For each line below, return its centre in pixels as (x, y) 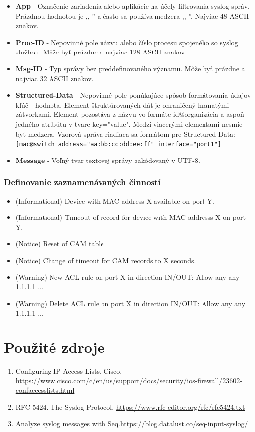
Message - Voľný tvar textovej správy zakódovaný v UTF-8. (108, 160)
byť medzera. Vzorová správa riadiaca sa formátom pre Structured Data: (126, 134)
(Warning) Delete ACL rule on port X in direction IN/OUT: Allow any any (130, 303)
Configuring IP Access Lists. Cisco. (69, 371)
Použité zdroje (54, 347)
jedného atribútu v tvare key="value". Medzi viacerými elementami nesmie (129, 124)
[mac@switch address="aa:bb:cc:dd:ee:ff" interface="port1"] (119, 144)
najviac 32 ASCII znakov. (54, 78)
